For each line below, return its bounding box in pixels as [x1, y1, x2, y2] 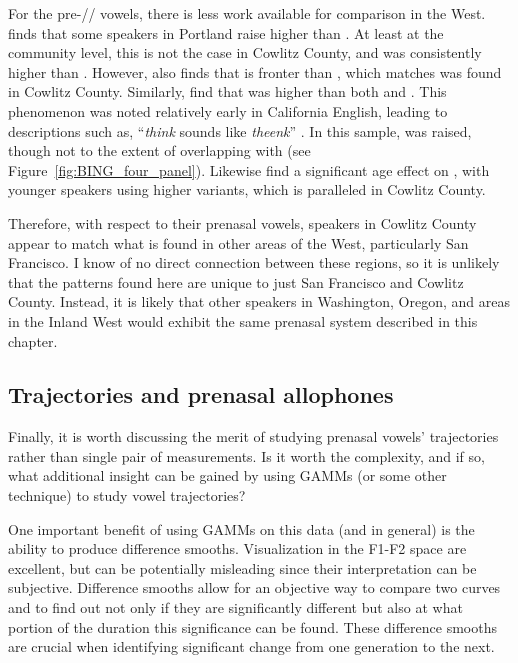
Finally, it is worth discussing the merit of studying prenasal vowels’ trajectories [8, 426, 499, 447]
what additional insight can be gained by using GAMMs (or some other [8, 465, 447, 486]
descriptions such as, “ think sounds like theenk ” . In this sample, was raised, [8, 120, 472, 141]
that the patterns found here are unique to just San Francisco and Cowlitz [8, 271, 464, 292]
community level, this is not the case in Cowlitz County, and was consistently [8, 42, 482, 63]
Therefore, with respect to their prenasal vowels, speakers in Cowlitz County [8, 212, 477, 233]
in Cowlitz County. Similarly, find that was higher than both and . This [8, 81, 447, 102]
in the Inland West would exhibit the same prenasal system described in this [8, 310, 478, 331]
